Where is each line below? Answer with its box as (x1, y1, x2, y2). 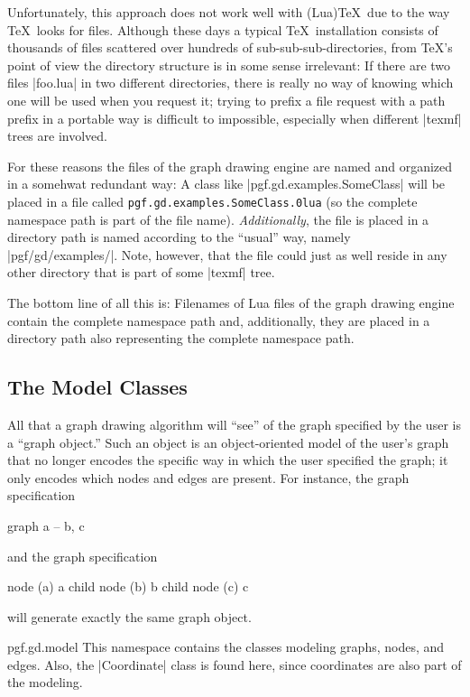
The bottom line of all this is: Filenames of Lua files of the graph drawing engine (7, 293, 455, 311)
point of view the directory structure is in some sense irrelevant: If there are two (7, 55, 451, 74)
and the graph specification (7, 546, 158, 565)
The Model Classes (7, 373, 188, 401)
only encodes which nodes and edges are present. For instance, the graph (7, 468, 410, 487)
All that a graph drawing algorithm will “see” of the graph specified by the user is (7, 414, 461, 433)
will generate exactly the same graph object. (7, 607, 252, 626)
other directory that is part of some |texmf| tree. (7, 263, 275, 282)
